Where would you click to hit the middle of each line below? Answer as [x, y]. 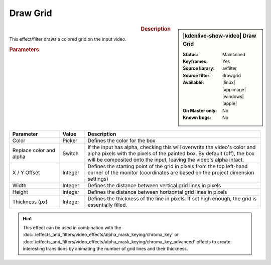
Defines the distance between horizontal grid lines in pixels [157, 192]
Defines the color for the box [121, 141]
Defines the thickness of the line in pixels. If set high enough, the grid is [172, 198]
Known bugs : [197, 117]
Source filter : [197, 75]
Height [20, 192]
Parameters [24, 49]
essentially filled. [107, 205]
